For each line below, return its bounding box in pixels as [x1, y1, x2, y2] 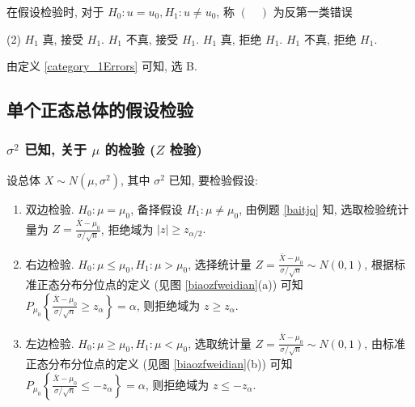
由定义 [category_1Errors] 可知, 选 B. [6, 57, 197, 74]
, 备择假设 [130, 200, 183, 217]
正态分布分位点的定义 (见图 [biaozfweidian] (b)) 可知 [25, 354, 293, 371]
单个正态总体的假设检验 [6, 97, 193, 122]
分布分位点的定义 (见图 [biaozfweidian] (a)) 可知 [59, 276, 303, 293]
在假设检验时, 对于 [6, 3, 104, 19]
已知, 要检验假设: [168, 171, 258, 188]
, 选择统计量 [188, 255, 252, 272]
